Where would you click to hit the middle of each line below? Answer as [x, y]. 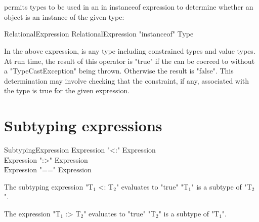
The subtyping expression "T [49, 186]
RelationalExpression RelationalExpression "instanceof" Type [99, 34]
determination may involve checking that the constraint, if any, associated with [127, 80]
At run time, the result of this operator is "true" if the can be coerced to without [129, 61]
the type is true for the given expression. [67, 90]
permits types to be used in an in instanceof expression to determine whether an [129, 7]
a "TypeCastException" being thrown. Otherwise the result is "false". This [119, 71]
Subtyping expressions [83, 125]
